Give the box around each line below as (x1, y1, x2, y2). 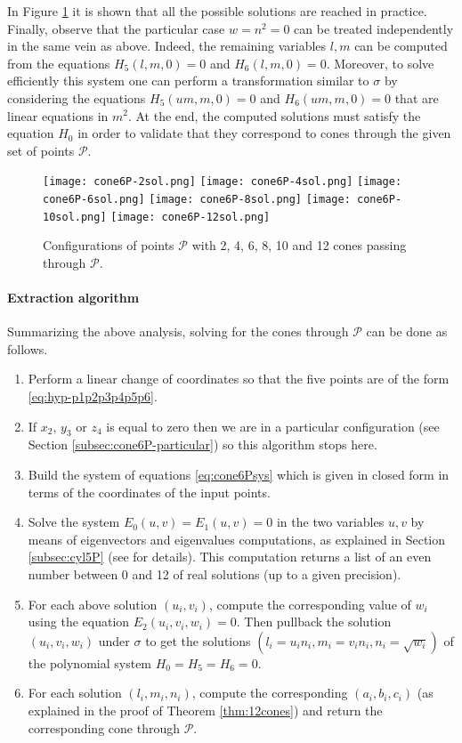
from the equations (7, 53, 110, 72)
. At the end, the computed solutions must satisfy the (127, 106, 421, 125)
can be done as (366, 322, 448, 341)
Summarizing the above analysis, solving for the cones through (7, 322, 349, 341)
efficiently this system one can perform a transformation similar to (7, 71, 369, 90)
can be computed (354, 36, 448, 55)
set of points (7, 141, 75, 159)
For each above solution (28, 594, 158, 613)
